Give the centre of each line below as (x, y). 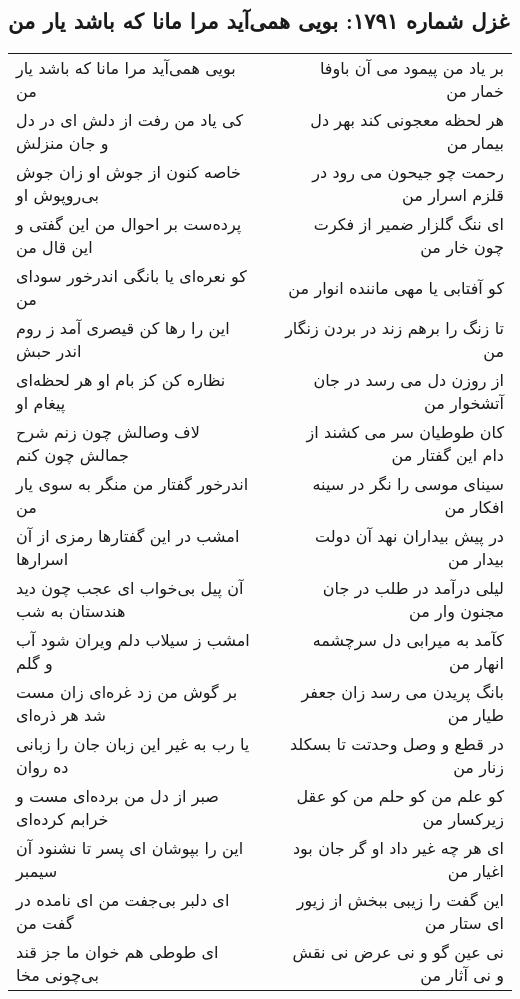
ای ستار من (464, 923)
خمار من (475, 91)
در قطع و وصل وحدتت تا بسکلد (396, 744)
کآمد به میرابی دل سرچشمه (408, 640)
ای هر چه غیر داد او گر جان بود (398, 848)
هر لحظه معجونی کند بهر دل (407, 120)
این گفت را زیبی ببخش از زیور (400, 900)
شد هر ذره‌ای (61, 715)
